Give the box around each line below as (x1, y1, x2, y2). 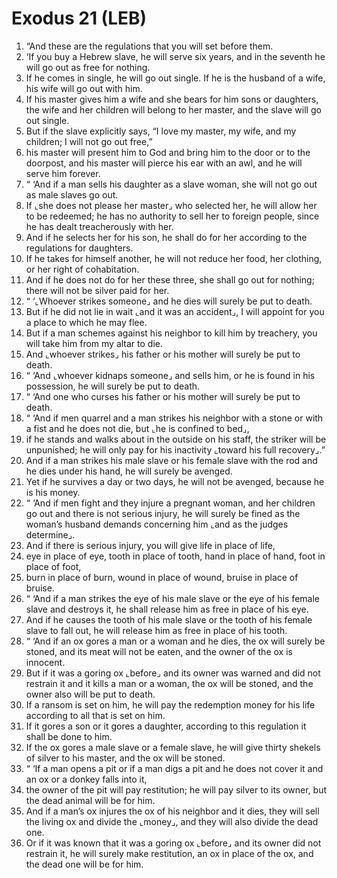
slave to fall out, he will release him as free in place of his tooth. (25, 624, 288, 636)
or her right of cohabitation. (25, 263, 140, 275)
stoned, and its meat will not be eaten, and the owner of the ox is (25, 645, 293, 657)
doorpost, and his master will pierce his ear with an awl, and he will (25, 157, 303, 169)
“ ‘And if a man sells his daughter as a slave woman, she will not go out (25, 178, 318, 190)
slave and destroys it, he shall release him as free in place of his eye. (25, 603, 309, 615)
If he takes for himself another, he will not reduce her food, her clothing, (25, 252, 323, 264)
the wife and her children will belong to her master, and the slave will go (25, 103, 322, 116)
